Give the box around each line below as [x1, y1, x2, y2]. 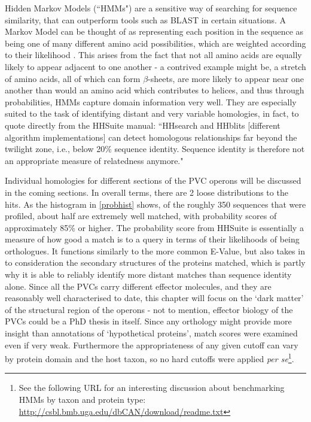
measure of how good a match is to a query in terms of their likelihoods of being [5, 233, 300, 245]
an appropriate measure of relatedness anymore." [5, 154, 184, 166]
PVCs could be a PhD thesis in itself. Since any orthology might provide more [5, 315, 292, 327]
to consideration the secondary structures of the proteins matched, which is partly [5, 256, 306, 269]
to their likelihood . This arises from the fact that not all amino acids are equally [5, 48, 302, 61]
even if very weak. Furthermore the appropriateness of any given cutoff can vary [5, 338, 298, 351]
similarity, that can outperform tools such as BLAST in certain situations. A [5, 13, 286, 26]
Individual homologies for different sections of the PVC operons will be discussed [5, 174, 301, 187]
